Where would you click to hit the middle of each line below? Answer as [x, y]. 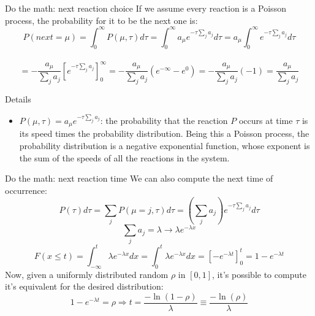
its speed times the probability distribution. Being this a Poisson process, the [164, 133]
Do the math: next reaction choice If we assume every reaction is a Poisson [146, 8]
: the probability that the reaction [164, 121]
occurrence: [26, 190]
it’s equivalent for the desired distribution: [84, 286]
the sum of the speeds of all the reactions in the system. [124, 157]
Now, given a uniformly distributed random [87, 274]
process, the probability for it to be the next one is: [101, 20]
